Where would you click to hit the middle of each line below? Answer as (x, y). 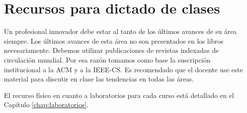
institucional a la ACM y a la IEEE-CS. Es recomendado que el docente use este (123, 69)
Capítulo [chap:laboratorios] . (46, 105)
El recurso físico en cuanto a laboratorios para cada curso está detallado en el (119, 95)
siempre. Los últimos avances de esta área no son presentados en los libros (114, 40)
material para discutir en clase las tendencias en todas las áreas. (99, 79)
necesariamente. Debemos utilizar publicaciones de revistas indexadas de (111, 50)
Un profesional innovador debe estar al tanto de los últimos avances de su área (120, 31)
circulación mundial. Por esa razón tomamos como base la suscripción (107, 59)
